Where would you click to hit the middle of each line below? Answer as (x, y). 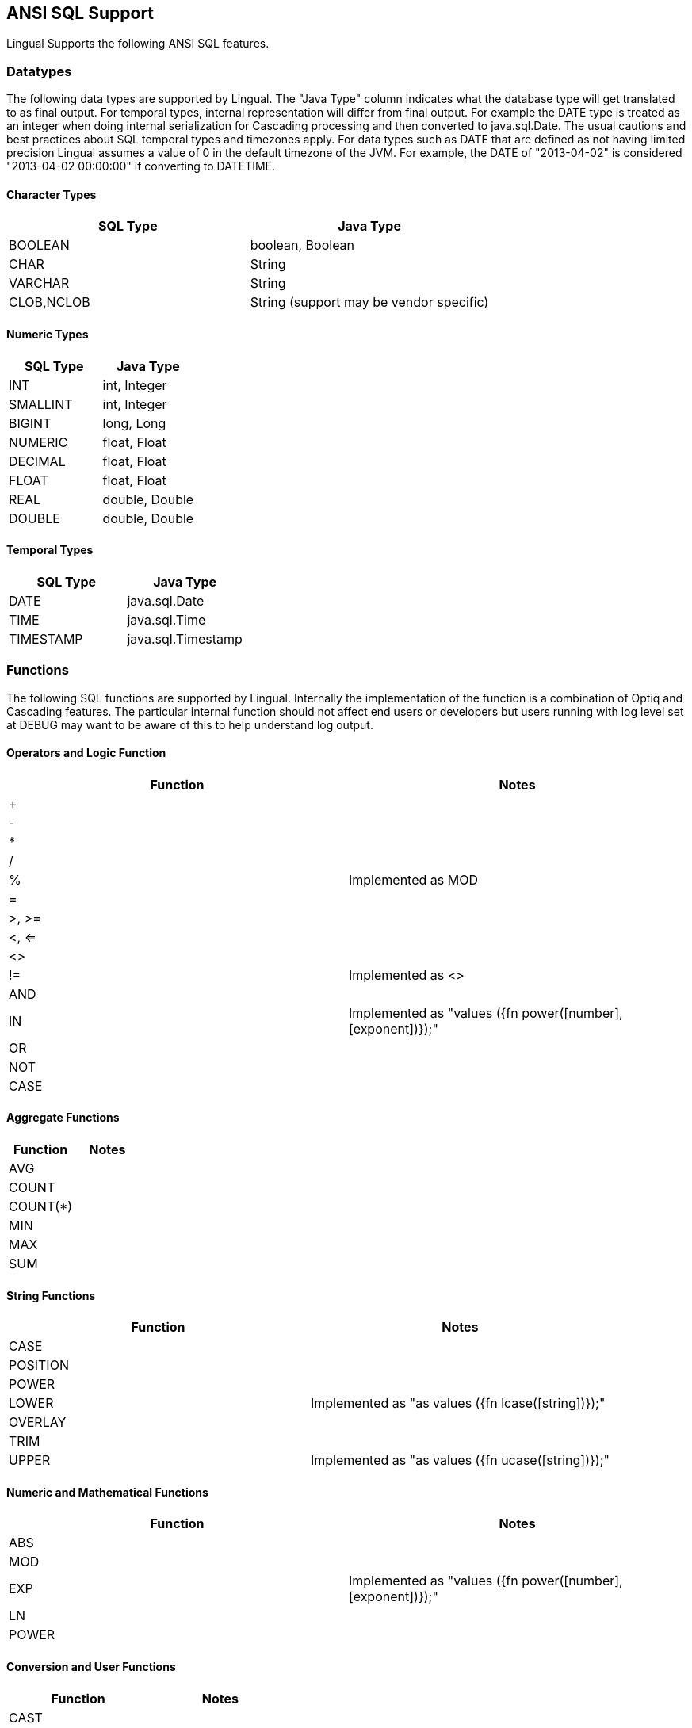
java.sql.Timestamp (185, 638)
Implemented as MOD (413, 879)
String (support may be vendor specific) (369, 302)
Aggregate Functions (63, 1118)
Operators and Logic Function (86, 753)
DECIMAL (37, 461)
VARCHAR (39, 283)
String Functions (51, 1295)
